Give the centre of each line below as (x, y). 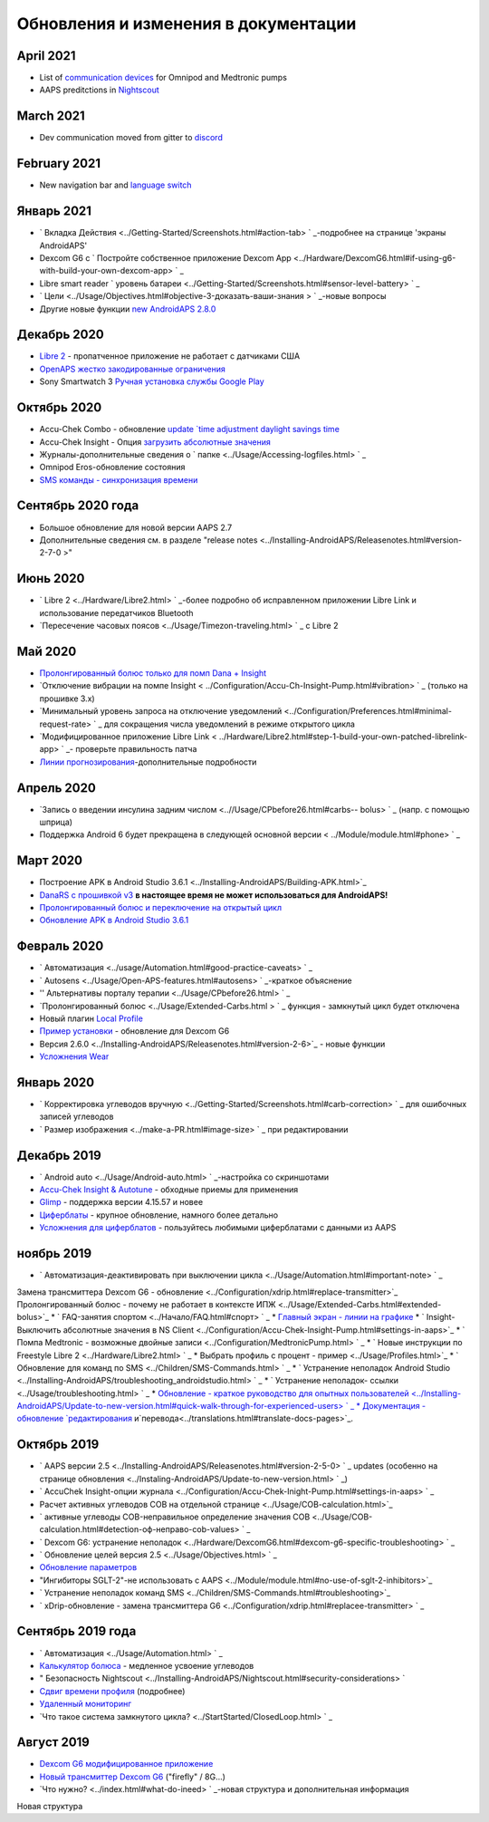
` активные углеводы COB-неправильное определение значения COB (175, 1517)
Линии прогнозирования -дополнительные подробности (148, 762)
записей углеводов (77, 1117)
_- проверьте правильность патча (131, 749)
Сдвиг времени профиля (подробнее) (112, 1691)
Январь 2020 (56, 1082)
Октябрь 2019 (58, 1445)
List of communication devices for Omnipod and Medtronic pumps (163, 78)
